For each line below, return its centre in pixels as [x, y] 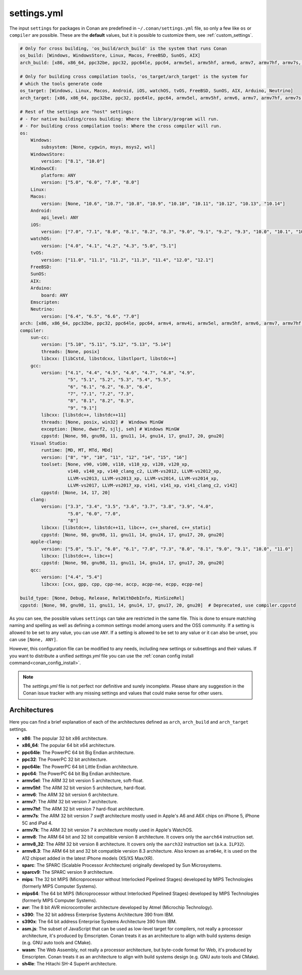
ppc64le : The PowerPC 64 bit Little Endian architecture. [80, 767]
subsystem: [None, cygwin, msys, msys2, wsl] [98, 147]
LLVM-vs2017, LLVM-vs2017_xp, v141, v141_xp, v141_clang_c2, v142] [153, 485]
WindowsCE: [44, 168]
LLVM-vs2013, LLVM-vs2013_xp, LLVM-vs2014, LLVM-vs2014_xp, [143, 478]
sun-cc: [40, 337]
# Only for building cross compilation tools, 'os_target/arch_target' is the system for [134, 77]
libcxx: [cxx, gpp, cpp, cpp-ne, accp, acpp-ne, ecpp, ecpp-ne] [122, 584]
